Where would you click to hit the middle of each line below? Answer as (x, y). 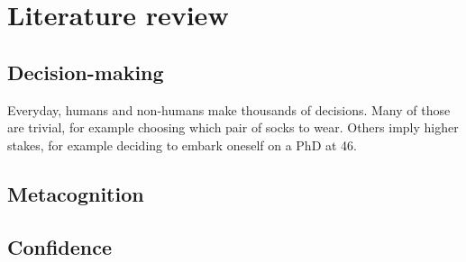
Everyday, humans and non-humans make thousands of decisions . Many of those (229, 109)
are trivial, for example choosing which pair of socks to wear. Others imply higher (233, 127)
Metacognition (76, 193)
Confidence (60, 246)
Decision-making (86, 72)
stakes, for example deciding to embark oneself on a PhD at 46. (183, 145)
